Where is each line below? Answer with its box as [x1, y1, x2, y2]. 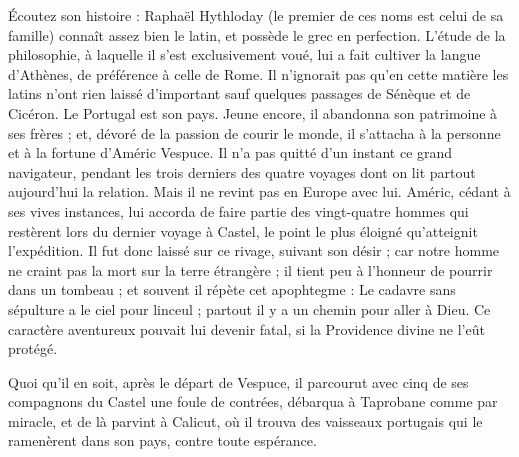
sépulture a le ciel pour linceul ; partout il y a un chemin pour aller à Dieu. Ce [8, 298, 491, 319]
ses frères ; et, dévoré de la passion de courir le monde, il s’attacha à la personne [8, 122, 501, 143]
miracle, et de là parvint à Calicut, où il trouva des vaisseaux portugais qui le [8, 410, 483, 431]
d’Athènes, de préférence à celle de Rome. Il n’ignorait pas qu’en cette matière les [8, 63, 509, 84]
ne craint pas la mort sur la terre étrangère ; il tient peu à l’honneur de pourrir [8, 259, 493, 280]
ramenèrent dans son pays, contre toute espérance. [8, 430, 317, 451]
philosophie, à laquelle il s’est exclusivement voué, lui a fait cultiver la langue [8, 44, 481, 65]
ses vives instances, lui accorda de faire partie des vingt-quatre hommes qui [8, 200, 469, 221]
